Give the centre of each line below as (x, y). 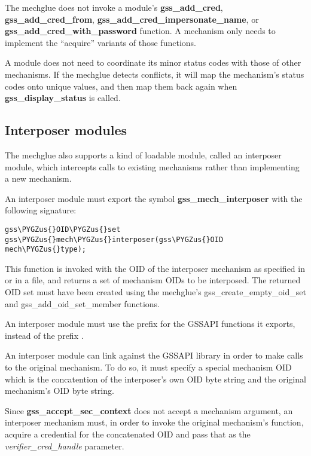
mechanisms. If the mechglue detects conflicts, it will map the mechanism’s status (155, 74)
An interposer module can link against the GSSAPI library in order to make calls (154, 355)
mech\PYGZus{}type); (46, 250)
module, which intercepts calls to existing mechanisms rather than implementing (152, 166)
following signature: (41, 210)
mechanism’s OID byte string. (60, 391)
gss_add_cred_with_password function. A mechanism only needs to (140, 31)
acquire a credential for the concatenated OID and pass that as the (128, 434)
